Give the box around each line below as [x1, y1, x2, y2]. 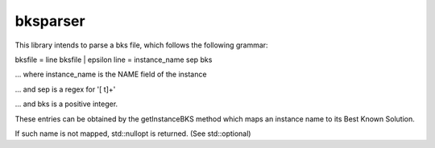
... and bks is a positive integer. [14, 99, 118, 109]
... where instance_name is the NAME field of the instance [14, 69, 207, 80]
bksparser [14, 12, 85, 30]
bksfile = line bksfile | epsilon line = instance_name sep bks [14, 55, 213, 64]
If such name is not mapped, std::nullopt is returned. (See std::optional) [14, 129, 251, 138]
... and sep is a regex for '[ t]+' [14, 84, 116, 94]
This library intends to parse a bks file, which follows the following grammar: [14, 40, 269, 50]
